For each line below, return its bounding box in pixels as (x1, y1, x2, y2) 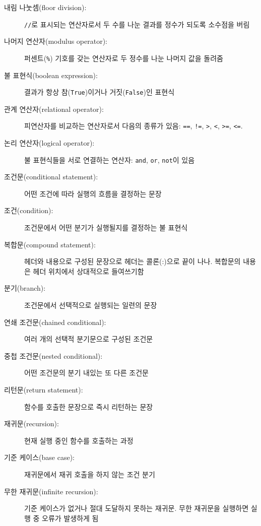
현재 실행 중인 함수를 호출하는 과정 (24, 435, 134, 445)
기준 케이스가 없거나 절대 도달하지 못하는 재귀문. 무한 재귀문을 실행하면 (24, 503, 249, 513)
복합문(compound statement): (4, 239, 96, 249)
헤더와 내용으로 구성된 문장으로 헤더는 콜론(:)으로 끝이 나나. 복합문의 (24, 256, 241, 267)
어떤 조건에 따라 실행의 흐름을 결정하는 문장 (24, 188, 162, 199)
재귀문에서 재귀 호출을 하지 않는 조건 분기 (24, 469, 155, 479)
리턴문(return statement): (4, 384, 83, 394)
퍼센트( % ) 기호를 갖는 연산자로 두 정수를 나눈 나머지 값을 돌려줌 (24, 52, 223, 63)
